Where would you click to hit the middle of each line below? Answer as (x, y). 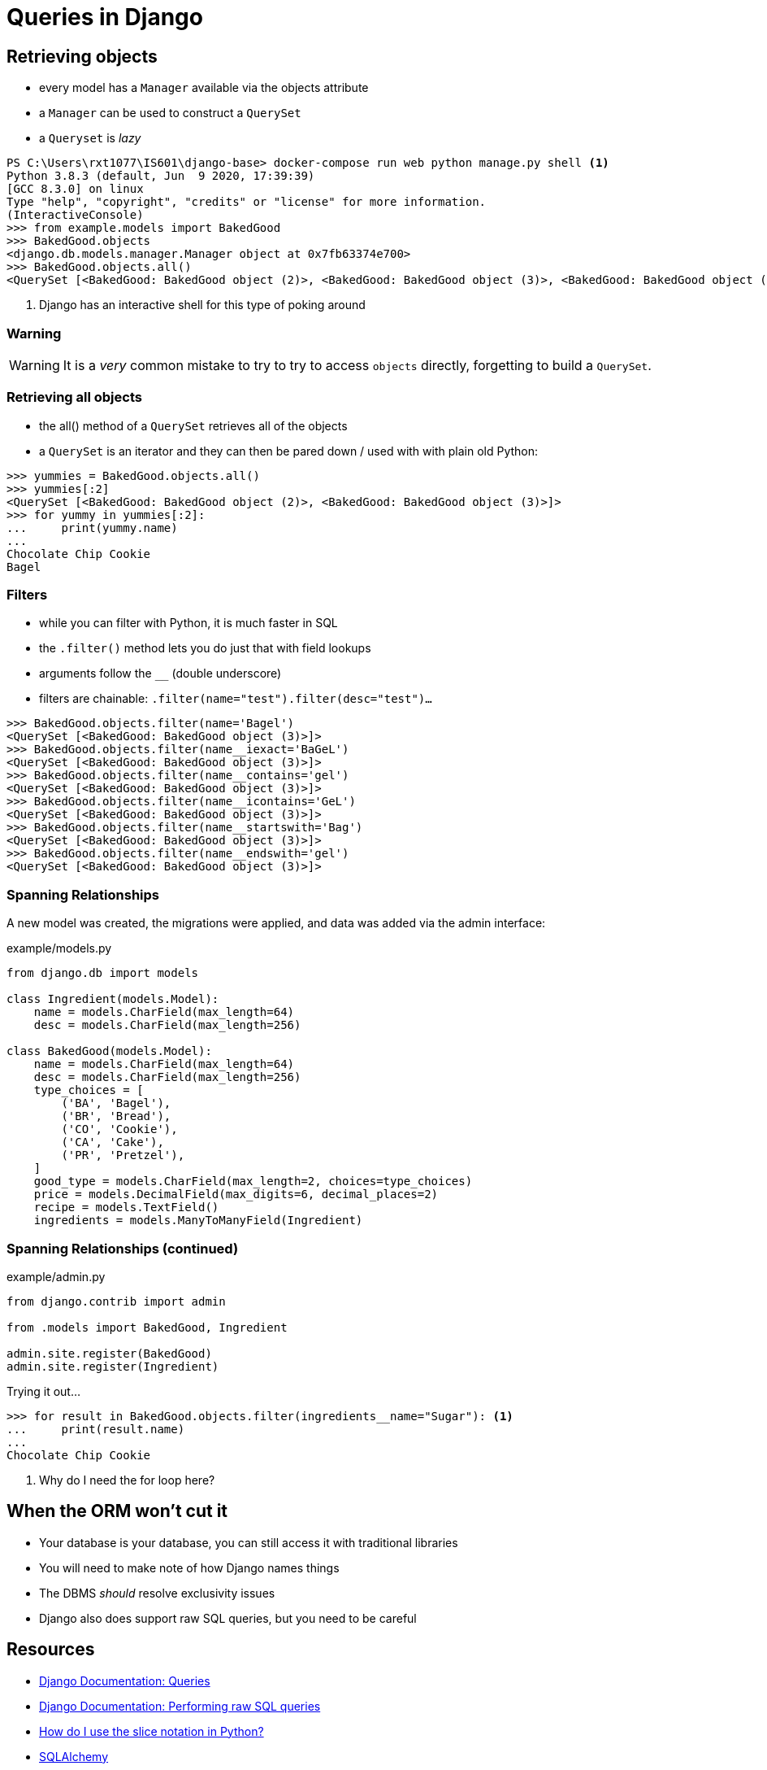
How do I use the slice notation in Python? (152, 1731)
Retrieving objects (82, 56)
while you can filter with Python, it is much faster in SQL (188, 623)
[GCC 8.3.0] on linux (75, 189)
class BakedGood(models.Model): (109, 1051)
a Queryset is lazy (90, 138)
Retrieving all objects (74, 397)
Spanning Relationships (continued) (123, 1248)
